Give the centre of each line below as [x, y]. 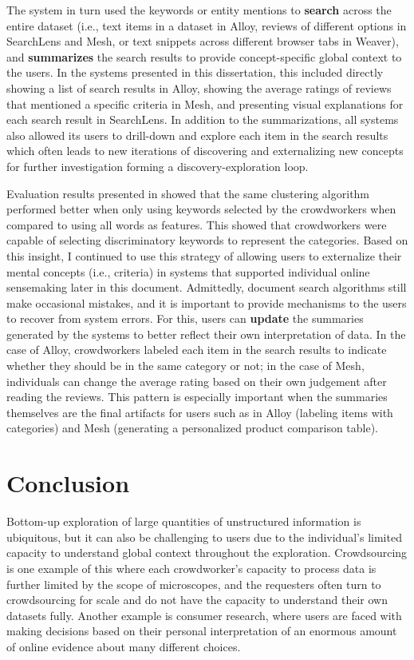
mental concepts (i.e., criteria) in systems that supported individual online [188, 271]
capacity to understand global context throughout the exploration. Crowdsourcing [207, 553]
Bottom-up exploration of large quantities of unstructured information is [184, 521]
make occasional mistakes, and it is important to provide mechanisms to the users [207, 302]
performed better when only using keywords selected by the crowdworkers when [201, 209]
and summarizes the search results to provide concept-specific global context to [204, 56]
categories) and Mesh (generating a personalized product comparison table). [193, 428]
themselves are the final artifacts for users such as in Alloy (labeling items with [200, 412]
